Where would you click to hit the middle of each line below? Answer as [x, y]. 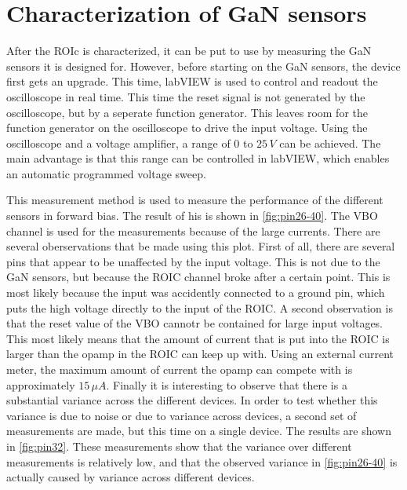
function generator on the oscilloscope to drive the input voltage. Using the [187, 128]
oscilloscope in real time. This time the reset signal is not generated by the [186, 96]
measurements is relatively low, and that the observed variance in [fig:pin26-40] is [202, 461]
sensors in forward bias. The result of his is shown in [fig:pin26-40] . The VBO [192, 216]
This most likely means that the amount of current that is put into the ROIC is [198, 338]
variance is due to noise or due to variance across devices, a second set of [182, 415]
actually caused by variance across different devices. [131, 477]
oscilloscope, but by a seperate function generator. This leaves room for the [187, 112]
